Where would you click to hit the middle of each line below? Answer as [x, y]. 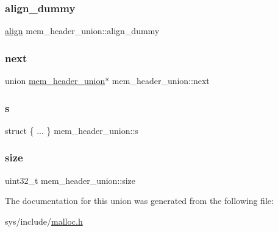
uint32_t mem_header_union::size [70, 180]
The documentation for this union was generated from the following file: [139, 201]
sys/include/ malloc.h [44, 221]
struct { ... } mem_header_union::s [72, 130]
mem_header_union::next [161, 81]
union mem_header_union [55, 81]
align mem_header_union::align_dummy [82, 31]
